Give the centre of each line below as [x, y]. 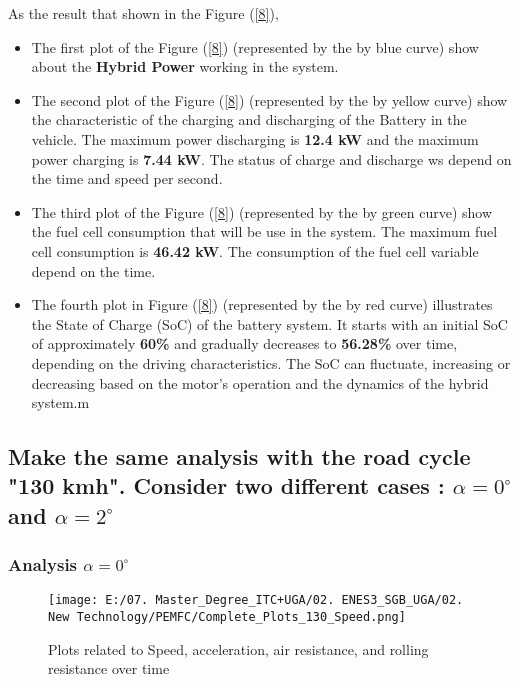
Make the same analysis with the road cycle [239, 456]
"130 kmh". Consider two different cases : [226, 485]
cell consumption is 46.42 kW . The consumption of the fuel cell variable [255, 250]
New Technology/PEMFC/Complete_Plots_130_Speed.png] [227, 617]
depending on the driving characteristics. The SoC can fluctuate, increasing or [271, 362]
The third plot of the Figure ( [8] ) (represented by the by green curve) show [262, 211]
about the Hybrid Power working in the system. [185, 66]
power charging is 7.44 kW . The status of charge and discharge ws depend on [271, 158]
